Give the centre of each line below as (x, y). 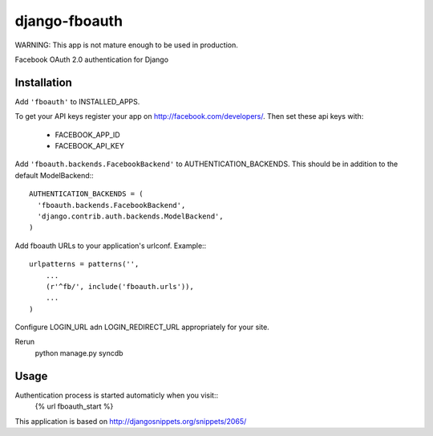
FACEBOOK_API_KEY (89, 146)
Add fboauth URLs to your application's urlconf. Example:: (111, 246)
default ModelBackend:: (54, 175)
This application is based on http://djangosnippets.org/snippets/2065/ (131, 421)
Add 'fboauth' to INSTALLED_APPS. (77, 101)
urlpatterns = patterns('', (84, 264)
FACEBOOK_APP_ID (87, 134)
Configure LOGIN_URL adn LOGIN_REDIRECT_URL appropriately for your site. (142, 327)
